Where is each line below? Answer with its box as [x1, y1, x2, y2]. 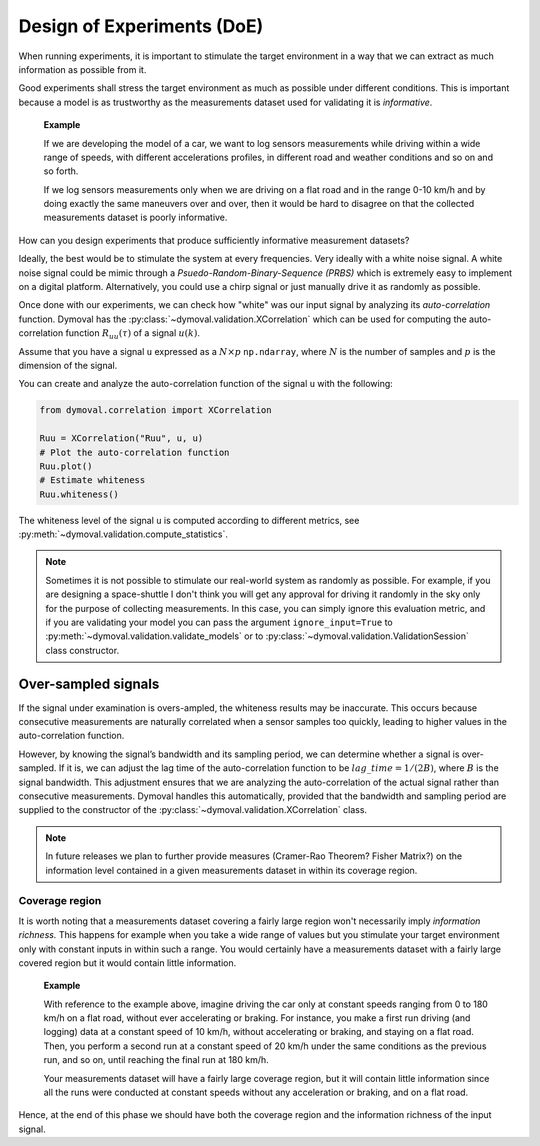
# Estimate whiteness [39, 475, 146, 486]
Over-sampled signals [18, 675, 160, 692]
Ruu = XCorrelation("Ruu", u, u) [39, 433, 204, 444]
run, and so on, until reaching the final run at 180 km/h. [43, 1054, 269, 1066]
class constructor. [45, 644, 120, 656]
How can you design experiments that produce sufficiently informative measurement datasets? [18, 234, 410, 246]
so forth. [43, 165, 79, 177]
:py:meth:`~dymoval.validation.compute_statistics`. [18, 528, 229, 540]
